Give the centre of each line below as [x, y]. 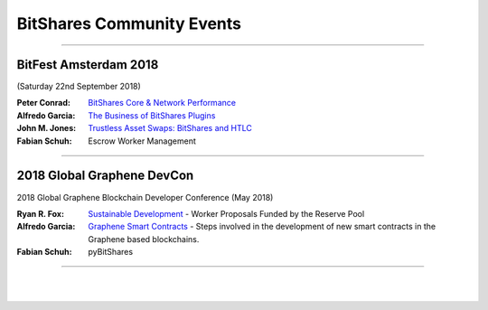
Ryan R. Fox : [41, 213]
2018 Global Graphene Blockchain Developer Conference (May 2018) [145, 197]
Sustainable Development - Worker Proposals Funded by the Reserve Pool [226, 213]
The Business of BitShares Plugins [152, 115]
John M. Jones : [47, 128]
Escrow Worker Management [142, 141]
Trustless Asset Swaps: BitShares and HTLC [170, 128]
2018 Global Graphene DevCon [105, 176]
